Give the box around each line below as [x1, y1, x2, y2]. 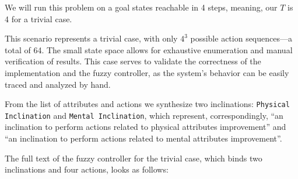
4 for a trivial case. [5, 12, 72, 25]
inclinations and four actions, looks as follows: [5, 163, 169, 175]
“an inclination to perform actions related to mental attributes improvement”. [5, 132, 282, 144]
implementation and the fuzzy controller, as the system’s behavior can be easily [5, 66, 289, 78]
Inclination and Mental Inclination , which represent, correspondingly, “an [5, 109, 283, 121]
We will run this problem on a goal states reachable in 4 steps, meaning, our [5, 1, 278, 13]
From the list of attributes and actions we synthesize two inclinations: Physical [5, 98, 290, 110]
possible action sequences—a [190, 32, 292, 44]
